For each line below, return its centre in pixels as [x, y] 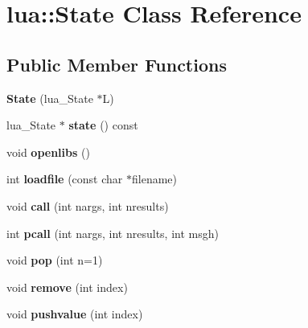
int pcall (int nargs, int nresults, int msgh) [113, 233]
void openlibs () [48, 152]
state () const [103, 125]
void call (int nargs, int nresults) [88, 205]
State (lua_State [50, 98]
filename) [154, 179]
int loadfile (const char [65, 179]
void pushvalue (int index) [75, 314]
